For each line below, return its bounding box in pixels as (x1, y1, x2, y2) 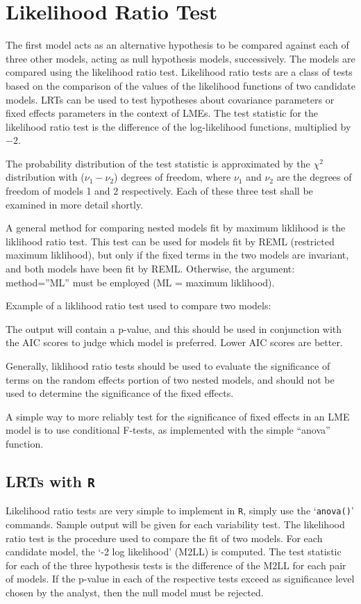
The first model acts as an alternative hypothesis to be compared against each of (6, 38, 349, 52)
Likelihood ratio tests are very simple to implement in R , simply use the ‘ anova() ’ (6, 503, 354, 518)
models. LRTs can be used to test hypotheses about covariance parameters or (6, 92, 335, 106)
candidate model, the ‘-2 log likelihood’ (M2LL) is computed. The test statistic (6, 544, 342, 559)
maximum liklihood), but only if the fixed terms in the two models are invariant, (6, 247, 349, 262)
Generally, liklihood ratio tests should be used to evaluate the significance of (6, 359, 330, 373)
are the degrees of (276, 170, 352, 184)
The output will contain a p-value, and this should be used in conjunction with (6, 321, 342, 336)
